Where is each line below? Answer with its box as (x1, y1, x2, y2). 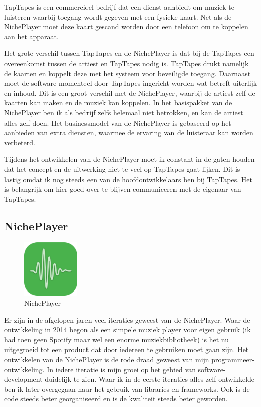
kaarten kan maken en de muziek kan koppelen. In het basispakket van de (4, 97, 232, 108)
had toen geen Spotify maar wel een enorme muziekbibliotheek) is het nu (4, 334, 229, 344)
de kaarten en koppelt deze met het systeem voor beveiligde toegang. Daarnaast (4, 68, 251, 78)
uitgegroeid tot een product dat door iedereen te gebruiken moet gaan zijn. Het (4, 344, 249, 355)
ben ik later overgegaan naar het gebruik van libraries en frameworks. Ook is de (4, 383, 250, 394)
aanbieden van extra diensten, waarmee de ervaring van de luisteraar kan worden (4, 127, 253, 138)
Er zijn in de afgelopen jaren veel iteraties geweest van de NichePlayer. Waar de (4, 314, 250, 325)
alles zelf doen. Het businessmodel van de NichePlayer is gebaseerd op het (4, 117, 231, 128)
